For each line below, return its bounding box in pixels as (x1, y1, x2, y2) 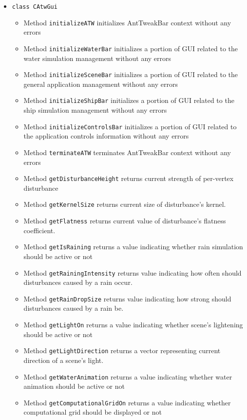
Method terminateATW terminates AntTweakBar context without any (23, 147, 231, 157)
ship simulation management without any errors (23, 105, 167, 115)
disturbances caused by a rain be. (23, 303, 124, 313)
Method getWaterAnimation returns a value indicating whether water (23, 371, 232, 381)
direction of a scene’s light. (23, 355, 104, 365)
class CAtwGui (12, 3, 57, 10)
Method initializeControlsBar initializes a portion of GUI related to (23, 121, 237, 131)
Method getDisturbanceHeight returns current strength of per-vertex (23, 173, 234, 183)
